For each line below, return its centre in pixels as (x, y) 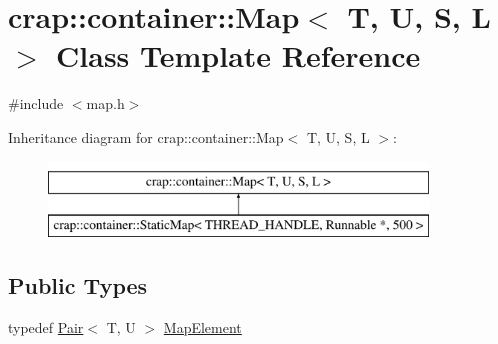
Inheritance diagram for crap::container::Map (146, 136)
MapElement (202, 326)
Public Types (78, 285)
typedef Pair (46, 326)
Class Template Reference (238, 55)
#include (36, 103)
